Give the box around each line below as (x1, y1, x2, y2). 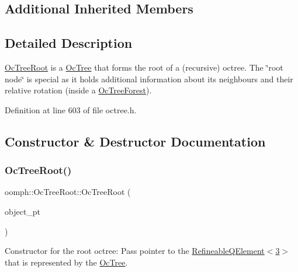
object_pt (5, 205, 41, 217)
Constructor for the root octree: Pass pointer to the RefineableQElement (5, 245, 265, 257)
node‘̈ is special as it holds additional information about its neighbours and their (5, 72, 293, 85)
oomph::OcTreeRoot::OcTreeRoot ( (5, 186, 131, 198)
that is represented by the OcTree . (5, 256, 128, 268)
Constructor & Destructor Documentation (5, 132, 266, 150)
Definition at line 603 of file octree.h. (5, 103, 137, 116)
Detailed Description (5, 34, 133, 52)
